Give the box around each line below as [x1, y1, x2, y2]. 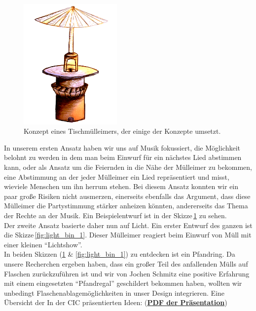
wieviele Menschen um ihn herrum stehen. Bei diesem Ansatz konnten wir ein [4, 181, 239, 192]
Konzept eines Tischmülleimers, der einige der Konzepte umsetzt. [24, 126, 221, 136]
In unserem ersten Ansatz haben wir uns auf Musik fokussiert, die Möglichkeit [4, 142, 241, 153]
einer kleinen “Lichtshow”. [4, 239, 82, 249]
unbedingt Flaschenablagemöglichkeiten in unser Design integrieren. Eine [4, 287, 225, 298]
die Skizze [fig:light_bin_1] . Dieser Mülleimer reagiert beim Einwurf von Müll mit [4, 230, 252, 240]
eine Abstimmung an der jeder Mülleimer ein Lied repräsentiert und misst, [4, 171, 229, 182]
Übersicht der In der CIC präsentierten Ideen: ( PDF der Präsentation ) [4, 297, 227, 308]
